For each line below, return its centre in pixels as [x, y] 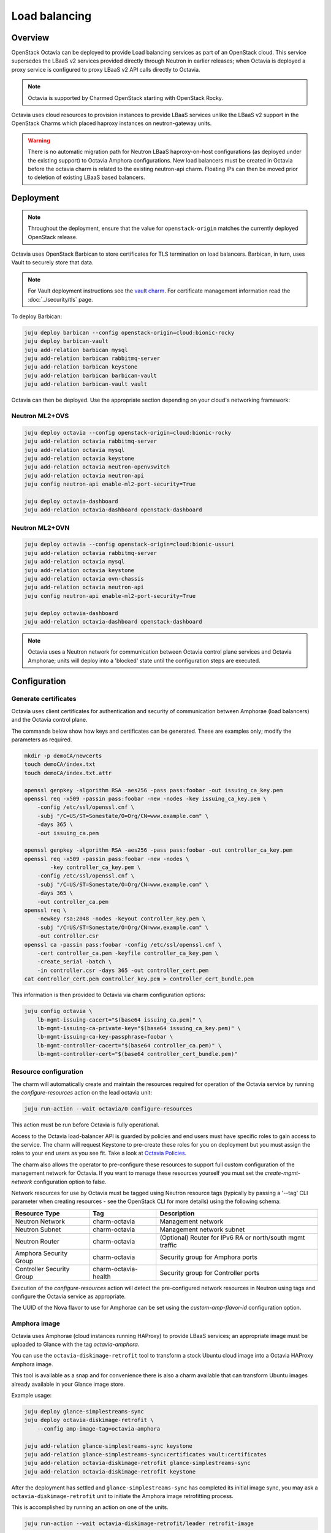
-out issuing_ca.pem [68, 833]
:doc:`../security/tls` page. [60, 299]
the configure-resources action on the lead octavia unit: [82, 1093]
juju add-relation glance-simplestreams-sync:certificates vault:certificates [145, 1454]
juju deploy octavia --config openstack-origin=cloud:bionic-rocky [128, 433]
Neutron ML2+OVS [40, 416]
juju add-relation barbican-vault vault [86, 384]
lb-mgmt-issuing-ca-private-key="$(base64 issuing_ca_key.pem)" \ [139, 1028]
